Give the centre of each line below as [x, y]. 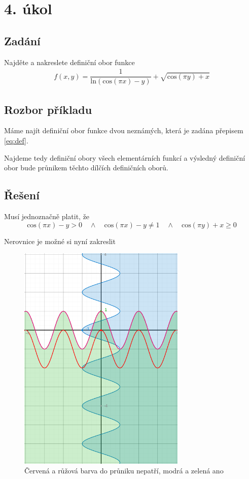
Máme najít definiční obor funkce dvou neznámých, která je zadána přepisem [124, 130]
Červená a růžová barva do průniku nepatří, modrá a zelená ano [124, 471]
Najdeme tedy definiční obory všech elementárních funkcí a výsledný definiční [125, 157]
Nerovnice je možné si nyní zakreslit [60, 241]
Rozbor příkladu [48, 109]
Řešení [22, 195]
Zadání [22, 40]
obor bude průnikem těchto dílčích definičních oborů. [86, 168]
